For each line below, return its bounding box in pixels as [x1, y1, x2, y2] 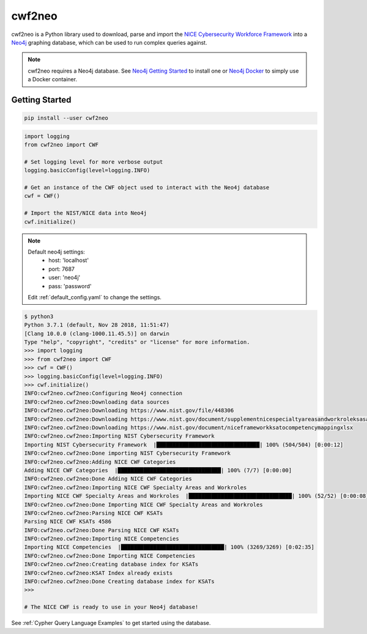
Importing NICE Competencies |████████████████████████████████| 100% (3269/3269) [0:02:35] [24, 544, 315, 551]
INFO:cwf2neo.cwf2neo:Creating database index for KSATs [24, 561, 199, 568]
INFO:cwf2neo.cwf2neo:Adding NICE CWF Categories [24, 458, 176, 465]
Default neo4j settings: [28, 248, 86, 255]
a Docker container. [28, 76, 78, 83]
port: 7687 [48, 265, 75, 272]
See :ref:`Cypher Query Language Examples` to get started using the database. [11, 619, 211, 627]
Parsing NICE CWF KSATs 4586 [24, 518, 112, 525]
